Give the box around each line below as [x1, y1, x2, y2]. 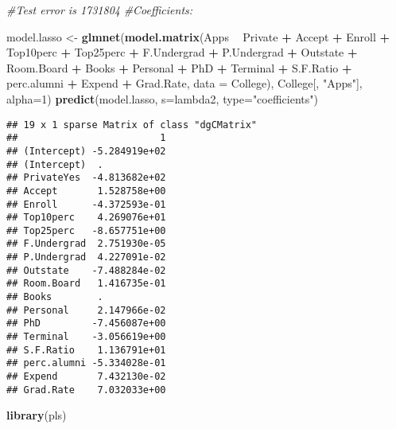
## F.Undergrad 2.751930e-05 [6, 238, 166, 250]
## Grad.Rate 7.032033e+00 [6, 384, 166, 396]
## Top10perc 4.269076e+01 [6, 212, 166, 224]
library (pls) [6, 407, 67, 423]
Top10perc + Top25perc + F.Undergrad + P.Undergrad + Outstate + [6, 44, 358, 60]
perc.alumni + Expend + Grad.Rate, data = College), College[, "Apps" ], [6, 75, 363, 92]
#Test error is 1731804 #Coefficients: [6, 2, 193, 18]
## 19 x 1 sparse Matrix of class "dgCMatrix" [6, 119, 257, 131]
